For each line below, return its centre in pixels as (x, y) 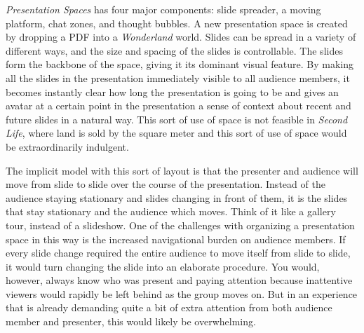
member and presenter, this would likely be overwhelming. (131, 321)
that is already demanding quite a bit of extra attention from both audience (169, 307)
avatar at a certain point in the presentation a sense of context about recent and (178, 106)
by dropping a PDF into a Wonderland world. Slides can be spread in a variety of (181, 37)
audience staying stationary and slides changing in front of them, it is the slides (177, 197)
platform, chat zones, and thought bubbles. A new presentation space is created (177, 23)
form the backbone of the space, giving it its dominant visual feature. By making (180, 64)
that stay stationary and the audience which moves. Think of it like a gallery (171, 211)
